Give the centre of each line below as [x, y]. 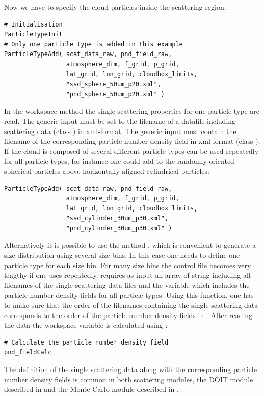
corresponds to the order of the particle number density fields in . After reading [128, 315]
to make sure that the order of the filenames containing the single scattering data [131, 305]
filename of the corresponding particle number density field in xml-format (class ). [132, 141]
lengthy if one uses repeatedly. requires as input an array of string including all [127, 275]
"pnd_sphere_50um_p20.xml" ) [115, 94]
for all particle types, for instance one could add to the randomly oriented [119, 161]
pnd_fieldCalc [28, 352]
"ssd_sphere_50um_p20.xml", [113, 84]
